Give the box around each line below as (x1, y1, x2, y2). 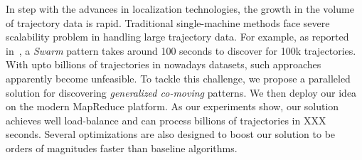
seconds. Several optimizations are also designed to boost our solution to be (6, 127, 336, 142)
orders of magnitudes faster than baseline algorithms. (6, 140, 238, 155)
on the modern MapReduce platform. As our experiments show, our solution (6, 99, 339, 114)
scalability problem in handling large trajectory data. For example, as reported (6, 29, 349, 44)
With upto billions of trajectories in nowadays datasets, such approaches (6, 57, 321, 72)
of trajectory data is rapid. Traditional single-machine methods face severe (6, 15, 330, 30)
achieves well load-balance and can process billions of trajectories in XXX (6, 112, 326, 127)
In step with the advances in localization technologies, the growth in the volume (6, 1, 354, 16)
